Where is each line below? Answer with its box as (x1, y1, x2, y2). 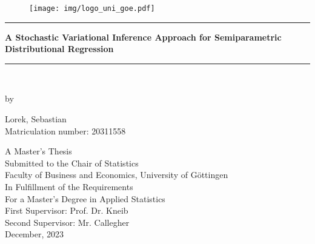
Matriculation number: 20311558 (5, 124, 126, 137)
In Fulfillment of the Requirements (5, 180, 133, 193)
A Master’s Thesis (5, 145, 72, 157)
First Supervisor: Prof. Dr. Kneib (5, 204, 128, 217)
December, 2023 (5, 228, 64, 240)
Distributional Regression (5, 42, 114, 55)
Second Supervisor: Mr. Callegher (5, 216, 130, 228)
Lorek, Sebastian (5, 113, 67, 125)
